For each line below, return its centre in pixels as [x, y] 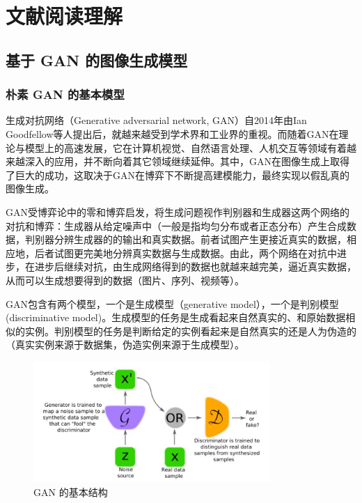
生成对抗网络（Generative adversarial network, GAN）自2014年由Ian [156, 120]
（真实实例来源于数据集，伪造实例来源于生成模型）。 [125, 345]
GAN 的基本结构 [71, 492]
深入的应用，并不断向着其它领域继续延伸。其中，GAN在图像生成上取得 [187, 161]
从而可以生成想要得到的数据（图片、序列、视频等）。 [125, 280]
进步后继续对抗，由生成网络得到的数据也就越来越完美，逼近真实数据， [195, 266]
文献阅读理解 [64, 16]
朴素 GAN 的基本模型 [65, 94]
